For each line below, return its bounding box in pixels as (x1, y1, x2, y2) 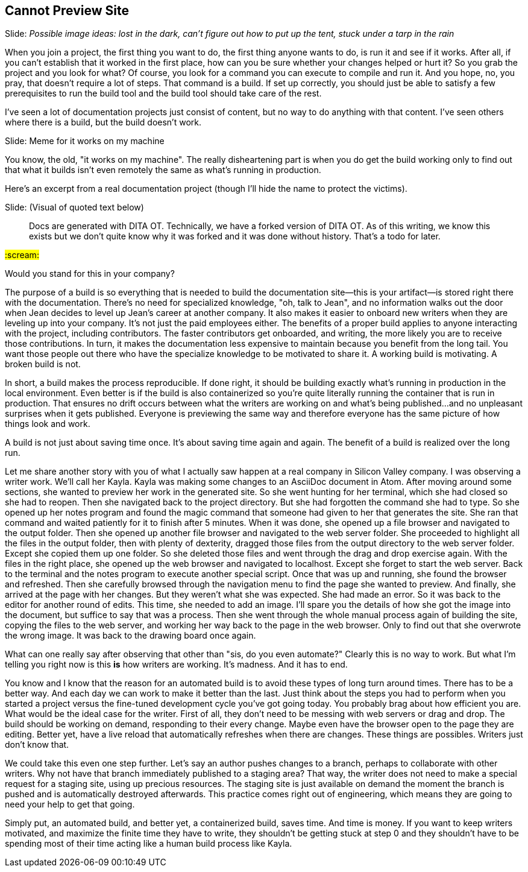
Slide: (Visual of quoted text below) (5, 202, 144, 213)
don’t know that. (5, 739, 69, 750)
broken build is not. (5, 359, 81, 370)
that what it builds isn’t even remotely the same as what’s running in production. (5, 165, 321, 175)
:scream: (5, 250, 39, 261)
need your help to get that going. (5, 799, 135, 810)
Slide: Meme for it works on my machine (5, 136, 165, 147)
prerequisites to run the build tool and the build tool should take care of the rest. (5, 88, 322, 99)
